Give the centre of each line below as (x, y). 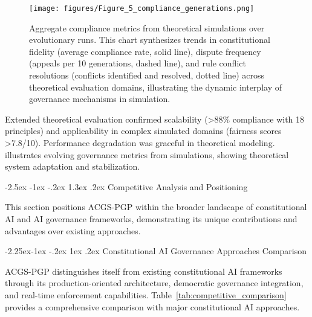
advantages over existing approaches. (73, 230)
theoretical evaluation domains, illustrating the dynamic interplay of (155, 87)
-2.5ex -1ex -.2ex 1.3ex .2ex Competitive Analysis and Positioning (126, 186)
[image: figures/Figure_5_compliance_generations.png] (142, 8)
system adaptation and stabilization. (73, 166)
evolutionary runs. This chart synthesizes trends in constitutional (150, 40)
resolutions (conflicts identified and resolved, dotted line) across (147, 75)
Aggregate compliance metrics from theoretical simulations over (147, 27)
